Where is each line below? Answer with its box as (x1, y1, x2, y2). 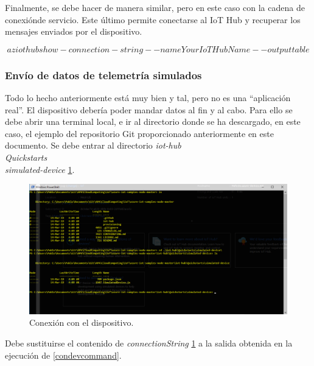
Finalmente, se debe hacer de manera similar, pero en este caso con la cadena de (5, 1, 305, 13)
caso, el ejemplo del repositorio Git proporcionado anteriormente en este (5, 127, 274, 139)
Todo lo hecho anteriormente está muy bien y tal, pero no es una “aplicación (5, 91, 291, 104)
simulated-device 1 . (5, 163, 75, 175)
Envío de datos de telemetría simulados (5, 67, 202, 82)
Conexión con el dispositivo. (29, 316, 134, 329)
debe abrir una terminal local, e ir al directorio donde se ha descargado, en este (5, 115, 301, 128)
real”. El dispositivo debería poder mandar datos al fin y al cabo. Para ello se (5, 103, 293, 116)
